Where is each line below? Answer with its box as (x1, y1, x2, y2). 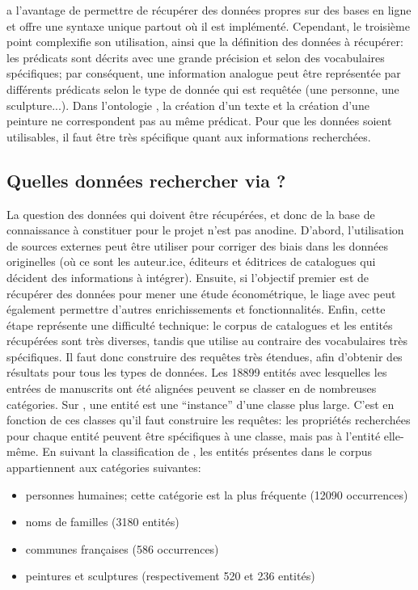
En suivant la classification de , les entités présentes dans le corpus (42, 443, 373, 460)
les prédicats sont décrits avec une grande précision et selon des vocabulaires (6, 48, 385, 65)
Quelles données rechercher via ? (6, 167, 286, 192)
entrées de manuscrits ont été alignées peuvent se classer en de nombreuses (6, 380, 377, 397)
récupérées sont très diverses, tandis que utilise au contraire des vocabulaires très (6, 332, 408, 349)
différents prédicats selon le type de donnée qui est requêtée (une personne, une (6, 80, 399, 97)
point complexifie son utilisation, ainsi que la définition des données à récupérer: (6, 33, 403, 50)
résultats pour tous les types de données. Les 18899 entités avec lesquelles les (6, 364, 387, 381)
